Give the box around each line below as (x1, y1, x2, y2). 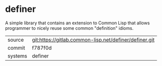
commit (7, 44, 25, 51)
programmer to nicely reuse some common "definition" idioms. (5, 25, 134, 31)
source (7, 36, 24, 43)
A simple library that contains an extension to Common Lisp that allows (5, 20, 150, 26)
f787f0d (32, 44, 52, 51)
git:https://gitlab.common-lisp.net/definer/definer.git (32, 36, 155, 43)
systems (7, 52, 27, 59)
